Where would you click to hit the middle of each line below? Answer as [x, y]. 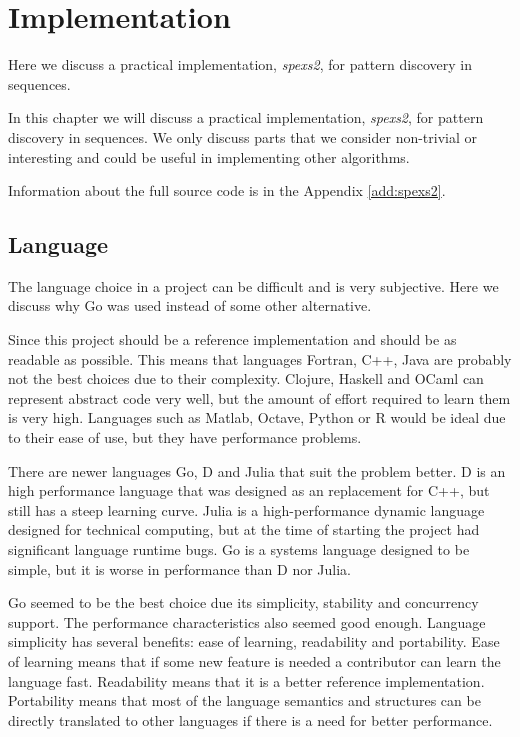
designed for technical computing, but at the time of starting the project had [244, 529]
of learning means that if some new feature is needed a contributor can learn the [254, 660]
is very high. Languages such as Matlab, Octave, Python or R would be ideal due [257, 417]
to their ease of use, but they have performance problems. [185, 437]
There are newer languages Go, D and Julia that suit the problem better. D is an [257, 470]
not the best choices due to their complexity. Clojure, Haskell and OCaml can [246, 378]
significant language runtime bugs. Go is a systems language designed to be [239, 549]
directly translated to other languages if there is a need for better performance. [250, 719]
